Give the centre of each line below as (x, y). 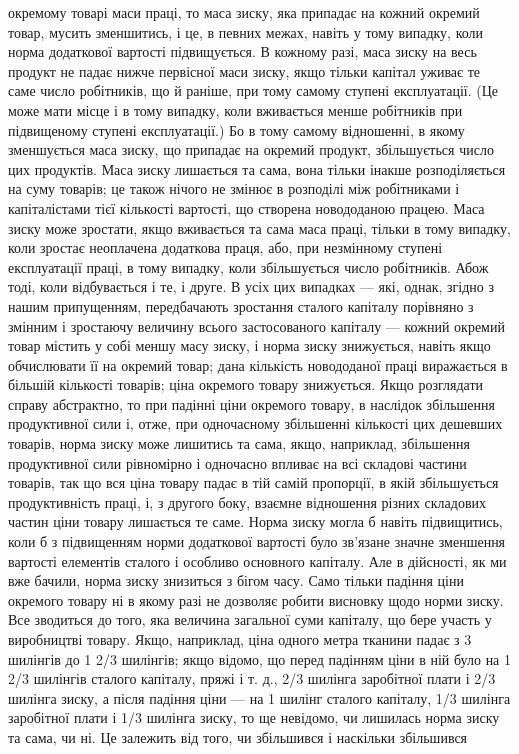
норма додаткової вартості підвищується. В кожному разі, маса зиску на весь (242, 51)
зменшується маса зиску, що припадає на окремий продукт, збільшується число (251, 149)
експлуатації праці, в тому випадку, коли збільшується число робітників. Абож (248, 266)
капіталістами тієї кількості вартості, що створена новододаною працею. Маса (246, 207)
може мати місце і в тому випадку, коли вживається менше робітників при (235, 109)
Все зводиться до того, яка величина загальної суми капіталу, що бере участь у (250, 619)
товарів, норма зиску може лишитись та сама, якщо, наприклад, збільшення (239, 443)
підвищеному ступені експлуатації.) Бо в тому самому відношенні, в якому (236, 129)
